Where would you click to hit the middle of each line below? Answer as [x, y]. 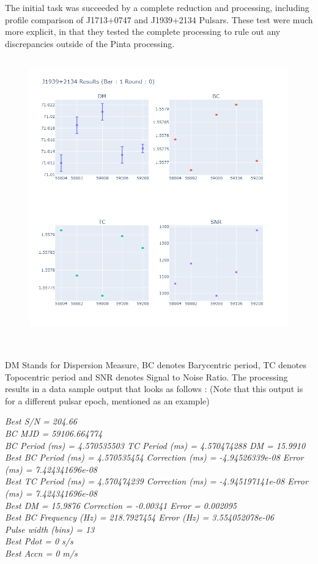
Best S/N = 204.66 [41, 421]
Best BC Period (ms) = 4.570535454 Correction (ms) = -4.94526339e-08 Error [154, 457]
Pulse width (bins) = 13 [50, 529]
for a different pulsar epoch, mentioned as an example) [107, 400]
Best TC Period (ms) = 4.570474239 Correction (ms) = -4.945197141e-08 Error [157, 481]
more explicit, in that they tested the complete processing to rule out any [143, 32]
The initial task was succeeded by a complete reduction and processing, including [157, 7]
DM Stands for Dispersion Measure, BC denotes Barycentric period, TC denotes [156, 365]
